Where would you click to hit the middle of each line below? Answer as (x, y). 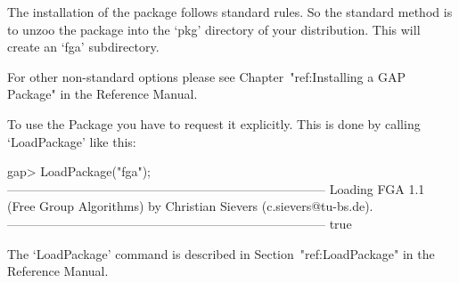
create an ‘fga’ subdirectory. (83, 47)
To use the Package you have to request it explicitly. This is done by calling (214, 123)
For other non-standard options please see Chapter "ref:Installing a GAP (206, 76)
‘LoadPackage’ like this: (72, 141)
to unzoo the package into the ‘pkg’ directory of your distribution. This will (214, 29)
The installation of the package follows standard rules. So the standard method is (230, 12)
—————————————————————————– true (180, 223)
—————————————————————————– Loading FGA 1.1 (216, 188)
